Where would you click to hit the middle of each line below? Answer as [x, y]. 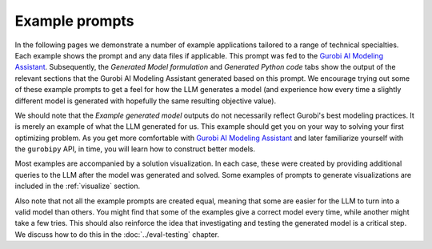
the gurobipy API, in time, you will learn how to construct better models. [135, 149]
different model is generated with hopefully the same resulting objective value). [146, 101]
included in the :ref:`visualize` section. [78, 186]
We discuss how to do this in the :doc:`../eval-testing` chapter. [117, 234]
